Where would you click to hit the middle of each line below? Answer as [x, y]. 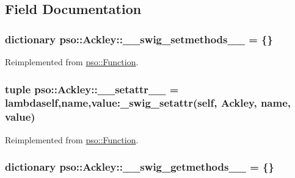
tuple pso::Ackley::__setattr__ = [92, 89]
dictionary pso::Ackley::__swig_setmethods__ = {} [139, 39]
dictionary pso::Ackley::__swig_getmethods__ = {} [140, 167]
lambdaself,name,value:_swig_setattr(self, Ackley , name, [148, 103]
